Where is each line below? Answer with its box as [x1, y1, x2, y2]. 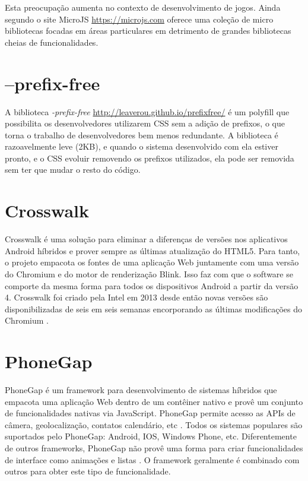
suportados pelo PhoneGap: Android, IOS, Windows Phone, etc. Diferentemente [5, 430, 297, 442]
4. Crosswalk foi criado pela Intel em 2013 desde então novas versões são [5, 291, 268, 303]
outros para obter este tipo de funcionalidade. [5, 465, 171, 477]
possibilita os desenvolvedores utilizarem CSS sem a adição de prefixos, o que [5, 117, 285, 129]
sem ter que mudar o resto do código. [5, 163, 141, 176]
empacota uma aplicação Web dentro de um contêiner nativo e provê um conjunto [5, 395, 303, 407]
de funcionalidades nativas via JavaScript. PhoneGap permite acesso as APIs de [5, 407, 296, 419]
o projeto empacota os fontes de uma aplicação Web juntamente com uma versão [5, 256, 299, 268]
